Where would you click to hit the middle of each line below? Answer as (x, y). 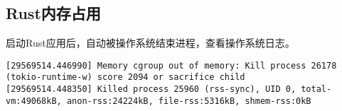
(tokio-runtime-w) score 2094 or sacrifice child (125, 77)
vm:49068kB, (34, 101)
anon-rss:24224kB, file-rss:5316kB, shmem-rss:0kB (189, 101)
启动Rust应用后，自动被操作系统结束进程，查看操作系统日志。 (150, 43)
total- (316, 89)
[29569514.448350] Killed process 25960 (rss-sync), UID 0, (151, 89)
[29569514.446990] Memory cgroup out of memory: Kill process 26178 (171, 65)
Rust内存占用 (53, 13)
